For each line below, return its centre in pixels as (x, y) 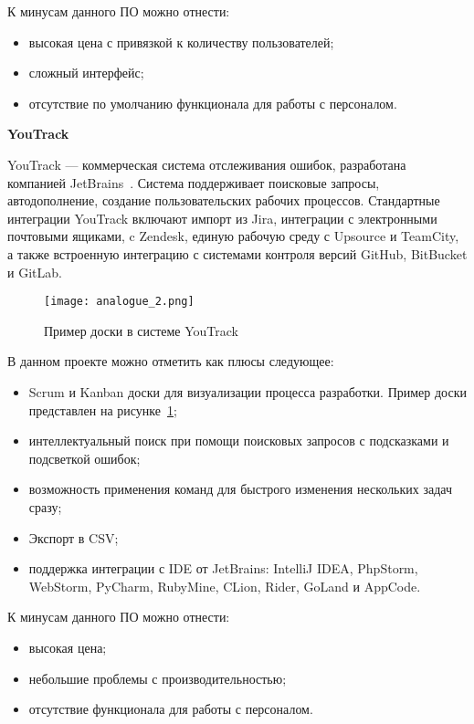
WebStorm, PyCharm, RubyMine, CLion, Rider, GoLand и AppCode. (225, 586)
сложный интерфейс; (86, 73)
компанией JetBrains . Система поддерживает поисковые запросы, (194, 182)
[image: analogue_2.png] (119, 302)
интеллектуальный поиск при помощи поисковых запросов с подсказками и (239, 441)
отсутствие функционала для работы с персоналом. (171, 709)
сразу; (45, 506)
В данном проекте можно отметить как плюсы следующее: (171, 361)
